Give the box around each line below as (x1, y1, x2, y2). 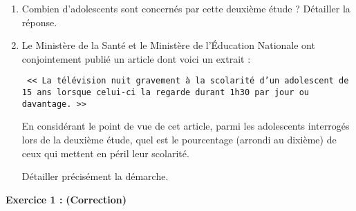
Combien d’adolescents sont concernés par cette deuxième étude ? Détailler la (21, 1, 350, 15)
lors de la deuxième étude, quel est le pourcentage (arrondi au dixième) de (21, 132, 337, 146)
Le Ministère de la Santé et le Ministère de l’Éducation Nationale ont (21, 38, 315, 52)
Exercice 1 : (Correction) (6, 192, 127, 206)
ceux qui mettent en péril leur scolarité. (21, 145, 189, 160)
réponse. (21, 14, 57, 29)
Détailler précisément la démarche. (21, 169, 169, 183)
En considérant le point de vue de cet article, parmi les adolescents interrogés (21, 119, 350, 133)
